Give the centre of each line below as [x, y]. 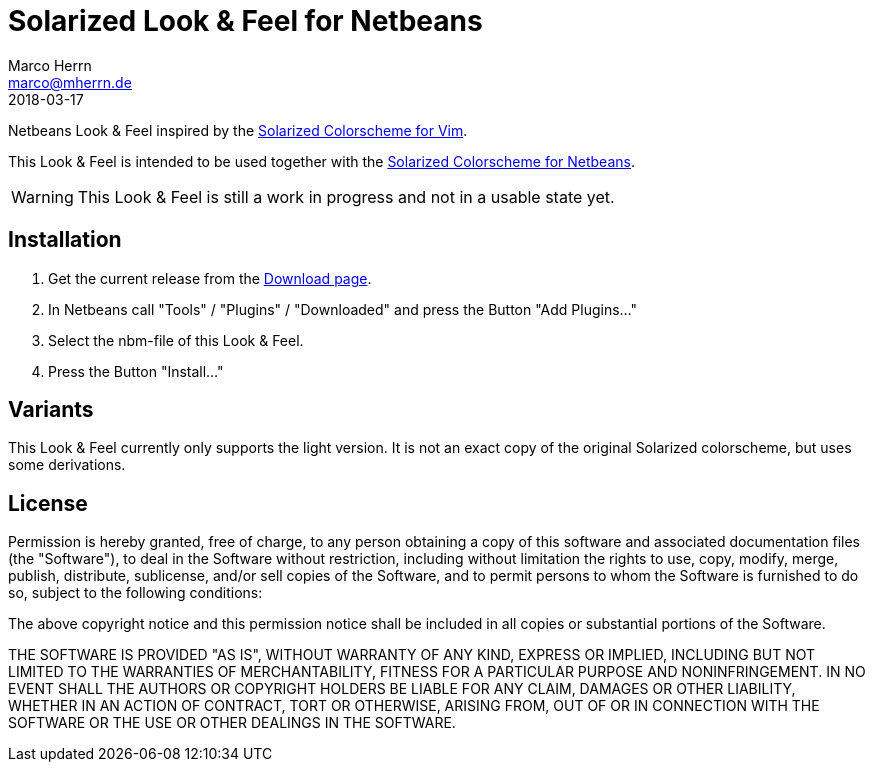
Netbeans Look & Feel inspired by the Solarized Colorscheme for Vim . [238, 130]
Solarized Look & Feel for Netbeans [245, 21]
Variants [51, 410]
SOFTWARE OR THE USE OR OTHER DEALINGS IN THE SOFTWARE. [232, 723]
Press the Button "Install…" [136, 371]
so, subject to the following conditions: [135, 593]
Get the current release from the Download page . [210, 278]
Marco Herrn [50, 65]
